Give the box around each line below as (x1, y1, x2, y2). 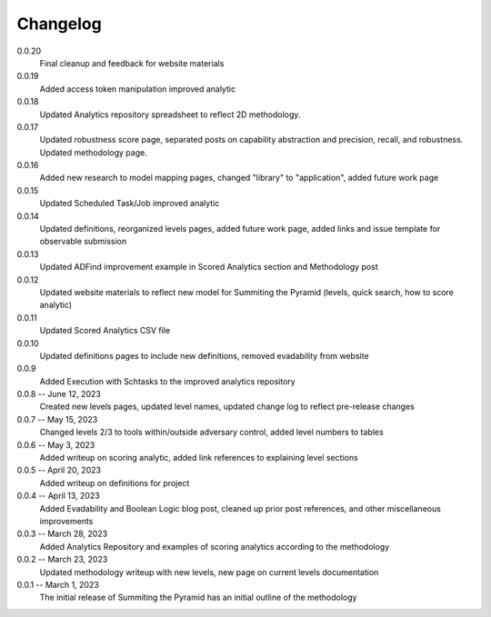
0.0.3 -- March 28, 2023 (16, 528, 108, 540)
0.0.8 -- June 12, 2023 (16, 389, 102, 400)
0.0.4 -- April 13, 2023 (16, 491, 100, 502)
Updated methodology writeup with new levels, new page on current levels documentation (39, 566, 379, 577)
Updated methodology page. (39, 146, 147, 158)
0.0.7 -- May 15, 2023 (16, 413, 98, 424)
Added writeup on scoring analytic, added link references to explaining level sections (39, 453, 358, 463)
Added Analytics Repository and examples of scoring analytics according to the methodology (39, 541, 390, 552)
